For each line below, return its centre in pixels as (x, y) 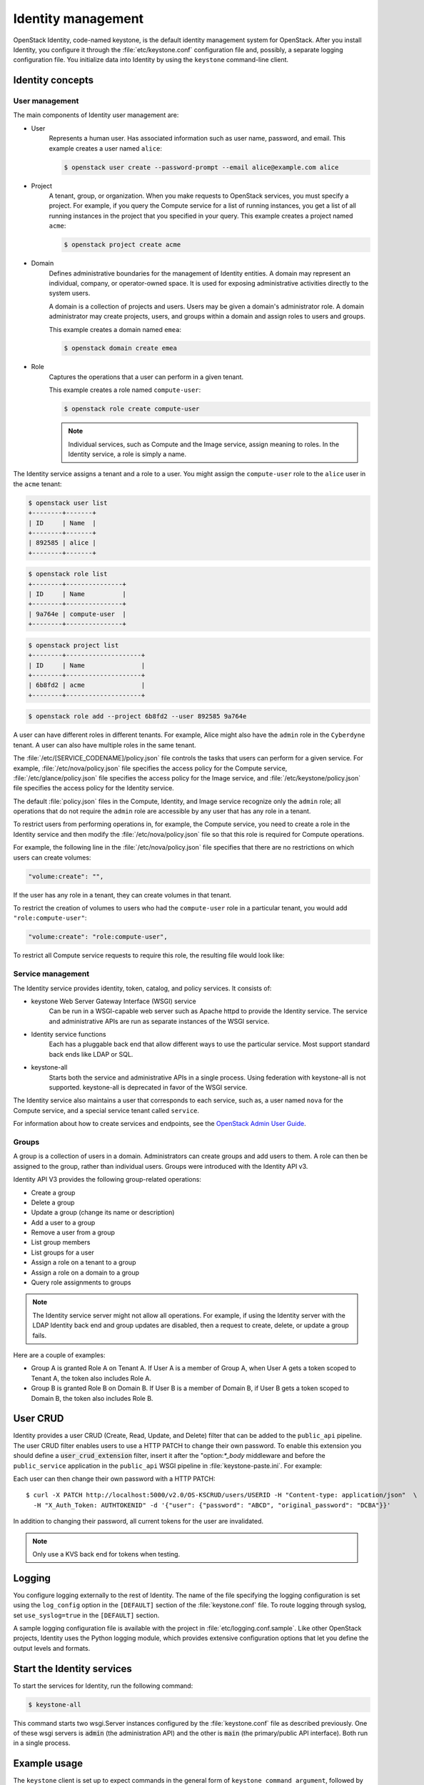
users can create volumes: (52, 858)
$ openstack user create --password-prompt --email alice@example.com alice (201, 167)
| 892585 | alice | (62, 543)
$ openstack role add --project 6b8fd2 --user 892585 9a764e (137, 716)
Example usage (48, 1764)
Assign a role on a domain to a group (85, 1272)
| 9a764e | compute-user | (77, 614)
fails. (40, 1335)
